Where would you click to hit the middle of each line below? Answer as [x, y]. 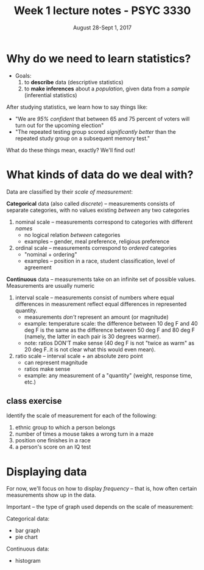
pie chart [26, 537]
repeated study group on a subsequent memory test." [83, 138]
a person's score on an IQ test [53, 447]
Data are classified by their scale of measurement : [69, 192]
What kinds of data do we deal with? [100, 174]
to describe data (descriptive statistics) [74, 82]
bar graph [28, 531]
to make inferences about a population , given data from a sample [107, 89]
